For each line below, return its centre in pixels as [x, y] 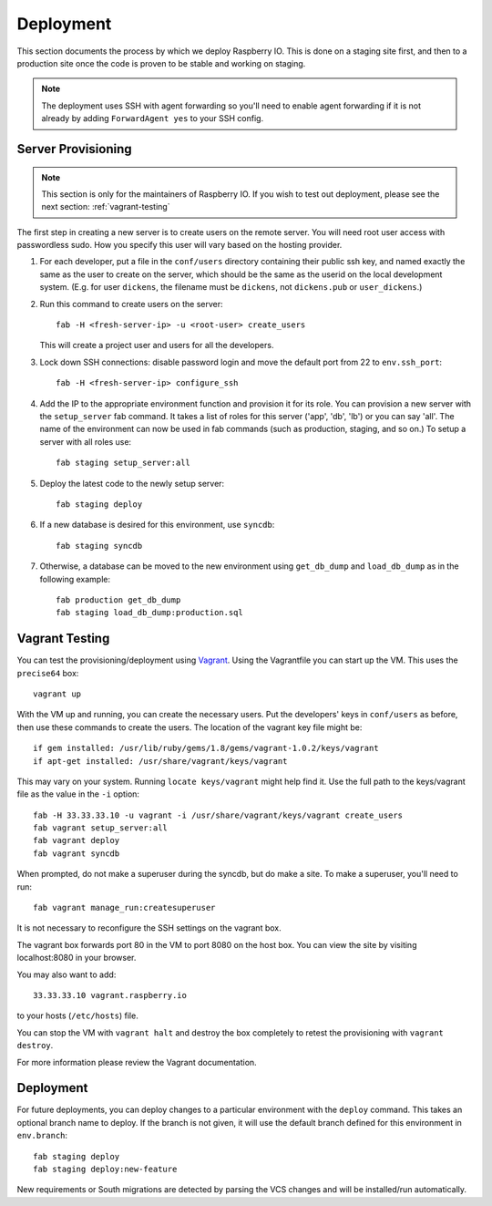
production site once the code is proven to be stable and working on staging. [161, 63]
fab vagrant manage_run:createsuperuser [124, 908]
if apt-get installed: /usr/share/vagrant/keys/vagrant [160, 761]
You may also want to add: [67, 974]
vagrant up [57, 694]
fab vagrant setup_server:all [101, 828]
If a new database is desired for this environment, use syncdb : [157, 525]
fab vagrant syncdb [77, 853]
